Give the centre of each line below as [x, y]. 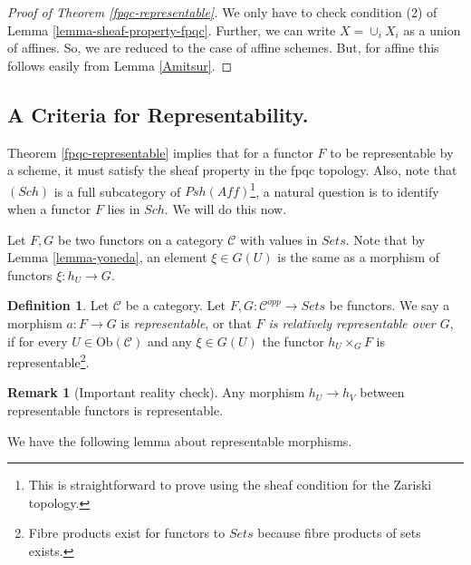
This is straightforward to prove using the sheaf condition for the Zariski [230, 485]
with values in [279, 239]
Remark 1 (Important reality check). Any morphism [156, 392]
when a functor [49, 209]
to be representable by [392, 152]
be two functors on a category [141, 239]
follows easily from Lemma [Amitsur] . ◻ [120, 65]
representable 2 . [48, 360]
